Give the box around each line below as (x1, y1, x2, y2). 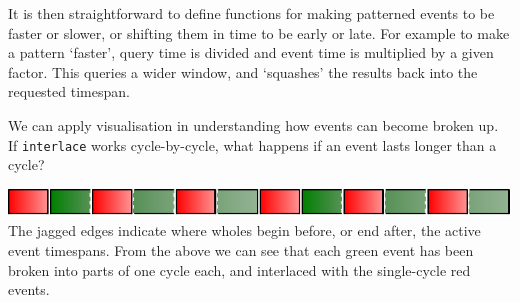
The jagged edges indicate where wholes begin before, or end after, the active (8, 220, 481, 241)
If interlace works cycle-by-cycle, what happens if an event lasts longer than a (8, 134, 497, 155)
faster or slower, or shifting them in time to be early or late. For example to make (8, 22, 510, 43)
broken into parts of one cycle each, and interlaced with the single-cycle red (8, 259, 471, 280)
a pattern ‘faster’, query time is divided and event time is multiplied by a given (8, 42, 494, 63)
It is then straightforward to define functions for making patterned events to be (8, 3, 495, 23)
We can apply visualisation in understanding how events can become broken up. (8, 114, 499, 135)
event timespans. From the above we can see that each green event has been (8, 239, 474, 260)
